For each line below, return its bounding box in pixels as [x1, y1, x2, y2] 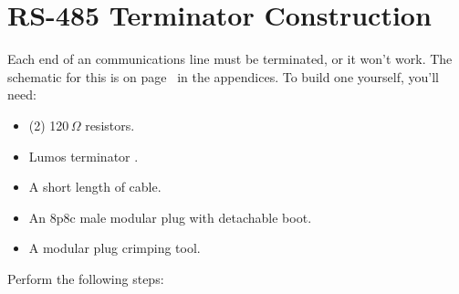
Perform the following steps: [7, 268, 164, 288]
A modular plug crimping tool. [28, 238, 201, 257]
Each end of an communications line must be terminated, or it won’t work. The [7, 49, 453, 68]
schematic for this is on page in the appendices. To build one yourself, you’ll [7, 67, 439, 86]
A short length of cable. [28, 177, 162, 196]
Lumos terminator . [28, 146, 139, 165]
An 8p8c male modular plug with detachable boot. [28, 207, 312, 226]
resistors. [85, 115, 135, 134]
